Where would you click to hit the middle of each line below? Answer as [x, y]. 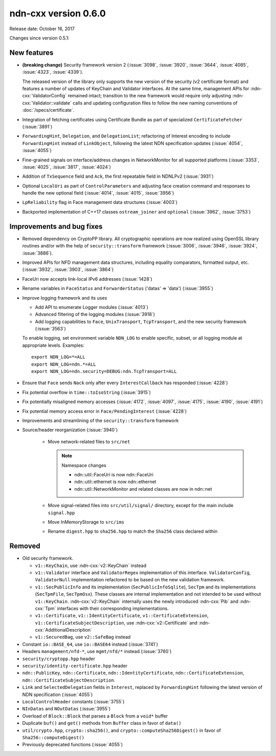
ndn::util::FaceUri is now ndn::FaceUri [114, 474]
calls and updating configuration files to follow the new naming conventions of [155, 103]
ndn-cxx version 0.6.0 [57, 13]
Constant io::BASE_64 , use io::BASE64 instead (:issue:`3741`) [90, 644]
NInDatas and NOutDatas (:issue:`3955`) [66, 709]
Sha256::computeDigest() [53, 737]
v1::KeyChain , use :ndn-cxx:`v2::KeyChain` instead [91, 565]
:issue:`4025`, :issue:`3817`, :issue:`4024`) [67, 167]
